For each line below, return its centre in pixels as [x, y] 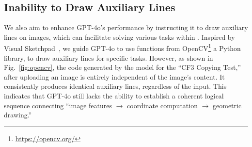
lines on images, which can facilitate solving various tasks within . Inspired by [119, 37]
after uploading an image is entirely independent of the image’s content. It [114, 76]
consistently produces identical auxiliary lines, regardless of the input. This [115, 86]
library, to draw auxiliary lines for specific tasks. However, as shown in [109, 57]
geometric [227, 105]
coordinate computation [162, 105]
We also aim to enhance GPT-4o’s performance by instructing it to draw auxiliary [126, 27]
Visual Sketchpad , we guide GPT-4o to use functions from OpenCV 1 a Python [122, 48]
